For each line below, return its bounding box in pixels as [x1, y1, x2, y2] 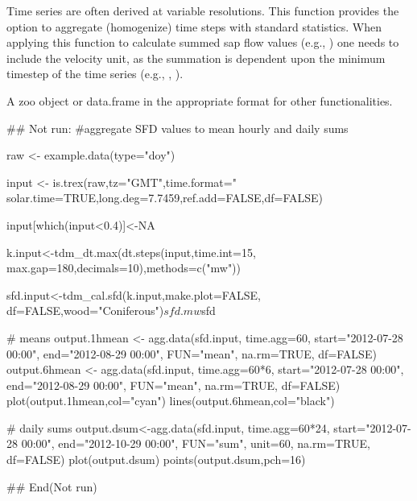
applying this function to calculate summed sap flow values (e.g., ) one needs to [6, 34, 399, 51]
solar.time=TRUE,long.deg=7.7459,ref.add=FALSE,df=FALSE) [6, 189, 324, 206]
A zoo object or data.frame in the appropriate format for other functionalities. [6, 92, 393, 109]
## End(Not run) [6, 478, 97, 495]
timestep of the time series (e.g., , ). [6, 65, 184, 82]
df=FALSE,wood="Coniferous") [6, 302, 164, 319]
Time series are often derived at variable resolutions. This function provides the [6, 2, 399, 19]
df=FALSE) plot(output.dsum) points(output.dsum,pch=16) [6, 451, 306, 468]
